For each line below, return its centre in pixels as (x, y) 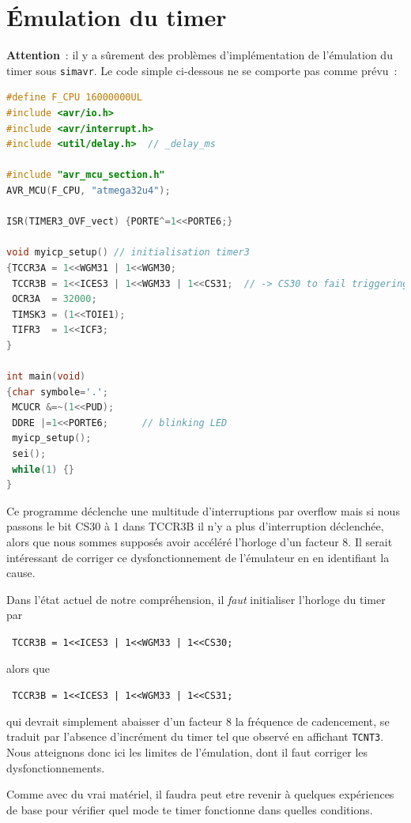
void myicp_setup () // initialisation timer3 (128, 253)
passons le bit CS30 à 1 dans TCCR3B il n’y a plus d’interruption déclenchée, (195, 526)
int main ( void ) (46, 377)
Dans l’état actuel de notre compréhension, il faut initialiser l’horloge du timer (196, 599)
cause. (21, 573)
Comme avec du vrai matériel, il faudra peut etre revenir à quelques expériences (200, 794)
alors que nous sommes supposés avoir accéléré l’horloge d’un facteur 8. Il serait (200, 542)
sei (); (29, 454)
